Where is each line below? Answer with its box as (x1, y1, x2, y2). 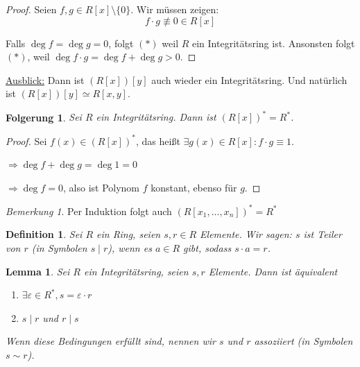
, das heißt (136, 133, 180, 148)
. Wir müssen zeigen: (130, 2, 219, 16)
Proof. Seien (6, 2, 57, 16)
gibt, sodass (183, 241, 232, 255)
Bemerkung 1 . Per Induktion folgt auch (6, 203, 172, 218)
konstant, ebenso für (151, 180, 237, 194)
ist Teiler (303, 227, 342, 241)
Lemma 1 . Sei (6, 264, 70, 278)
